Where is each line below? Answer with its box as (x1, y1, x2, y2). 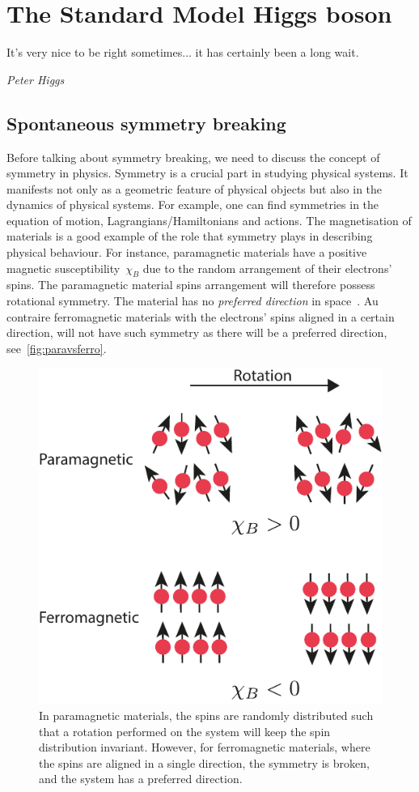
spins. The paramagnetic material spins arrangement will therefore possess (6, 276, 375, 293)
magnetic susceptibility (6, 259, 121, 276)
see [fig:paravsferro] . (6, 339, 107, 356)
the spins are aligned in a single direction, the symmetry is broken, (39, 754, 370, 771)
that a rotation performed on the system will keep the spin (39, 722, 331, 739)
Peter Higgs (6, 70, 65, 87)
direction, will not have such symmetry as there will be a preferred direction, (6, 324, 387, 341)
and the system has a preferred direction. (39, 770, 243, 787)
